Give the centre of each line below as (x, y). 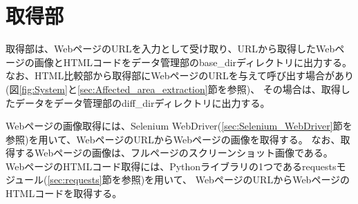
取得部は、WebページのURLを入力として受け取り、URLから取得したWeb (170, 49)
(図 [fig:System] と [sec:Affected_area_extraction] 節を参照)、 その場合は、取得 (173, 89)
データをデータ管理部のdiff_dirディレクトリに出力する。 (142, 102)
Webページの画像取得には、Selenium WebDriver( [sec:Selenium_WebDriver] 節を (179, 126)
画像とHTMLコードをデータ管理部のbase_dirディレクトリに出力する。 (193, 62)
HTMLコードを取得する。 (64, 193)
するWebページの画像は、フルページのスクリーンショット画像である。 (174, 153)
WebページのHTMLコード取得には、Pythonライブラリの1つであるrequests (171, 166)
